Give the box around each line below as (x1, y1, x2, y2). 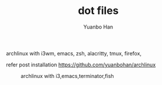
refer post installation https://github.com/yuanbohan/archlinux (6, 61, 156, 68)
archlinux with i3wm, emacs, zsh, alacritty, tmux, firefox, (6, 49, 142, 56)
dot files (78, 4, 119, 17)
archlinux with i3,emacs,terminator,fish (20, 72, 114, 79)
